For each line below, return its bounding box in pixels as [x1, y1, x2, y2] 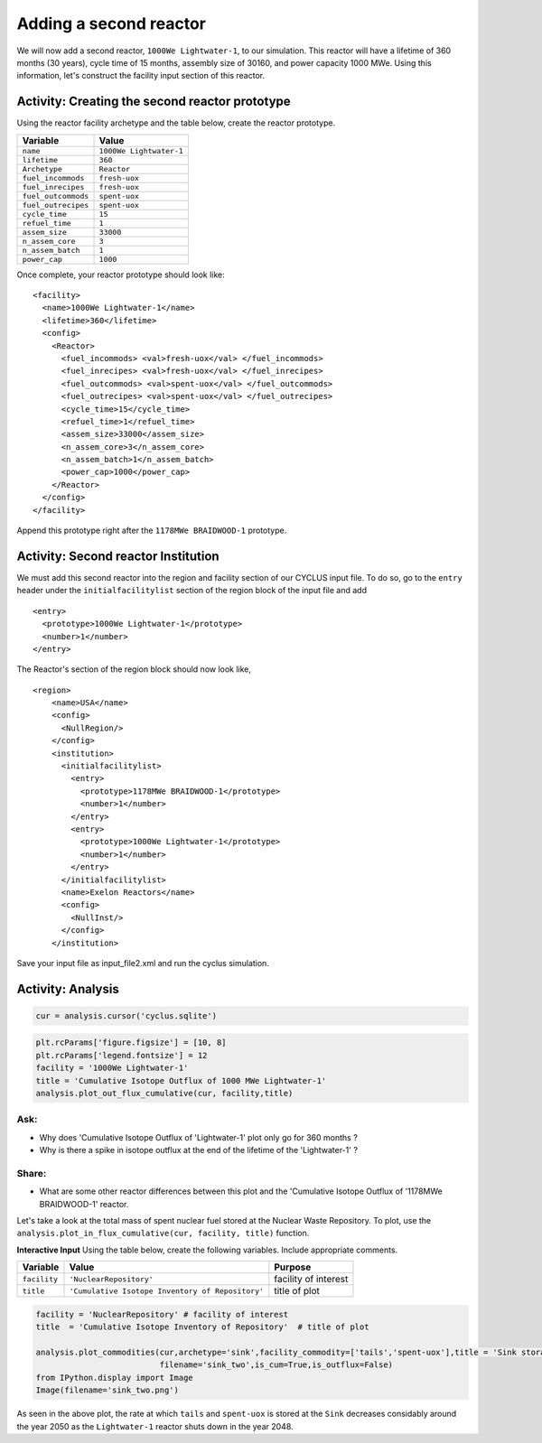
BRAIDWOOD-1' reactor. [39, 1198, 129, 1209]
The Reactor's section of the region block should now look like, [16, 664, 252, 675]
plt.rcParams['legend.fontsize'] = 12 [35, 1050, 208, 1060]
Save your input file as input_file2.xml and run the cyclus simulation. [16, 957, 270, 968]
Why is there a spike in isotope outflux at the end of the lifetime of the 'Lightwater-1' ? [39, 1145, 359, 1156]
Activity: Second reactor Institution [16, 548, 220, 563]
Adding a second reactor [16, 14, 207, 33]
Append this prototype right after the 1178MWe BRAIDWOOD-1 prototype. [16, 525, 287, 536]
